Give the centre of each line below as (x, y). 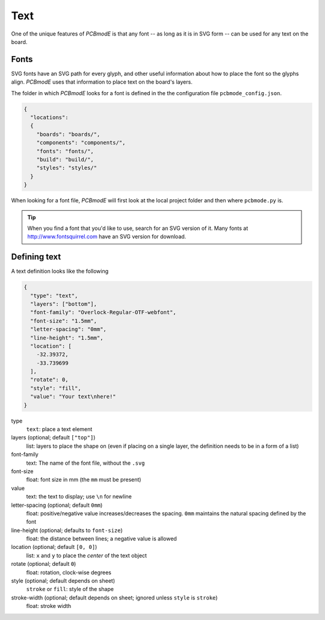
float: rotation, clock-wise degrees (69, 572)
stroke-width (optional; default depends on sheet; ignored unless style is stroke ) (114, 597)
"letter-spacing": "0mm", (68, 329)
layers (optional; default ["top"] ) (53, 438)
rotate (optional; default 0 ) (44, 564)
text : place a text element (59, 429)
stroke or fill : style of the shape (70, 589)
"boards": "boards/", (68, 134)
